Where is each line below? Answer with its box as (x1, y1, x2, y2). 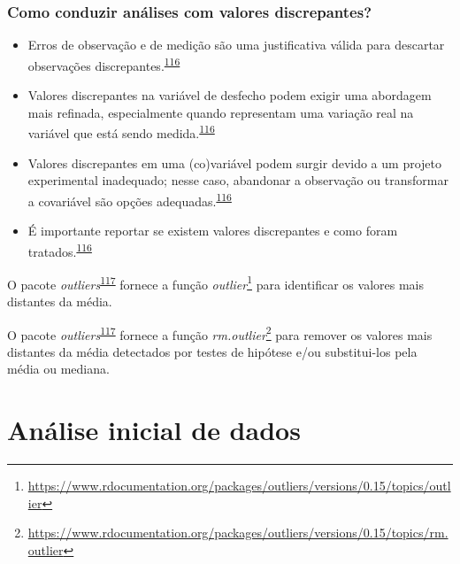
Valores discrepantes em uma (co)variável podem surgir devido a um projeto (27, 153, 441, 172)
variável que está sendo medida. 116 (27, 121, 215, 142)
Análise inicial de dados (7, 412, 301, 448)
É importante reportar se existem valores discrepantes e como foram (27, 220, 398, 239)
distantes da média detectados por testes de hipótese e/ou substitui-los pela (7, 342, 418, 360)
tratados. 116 (27, 239, 92, 260)
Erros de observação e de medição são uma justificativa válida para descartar (27, 35, 445, 54)
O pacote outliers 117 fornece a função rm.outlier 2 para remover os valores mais (7, 322, 433, 344)
